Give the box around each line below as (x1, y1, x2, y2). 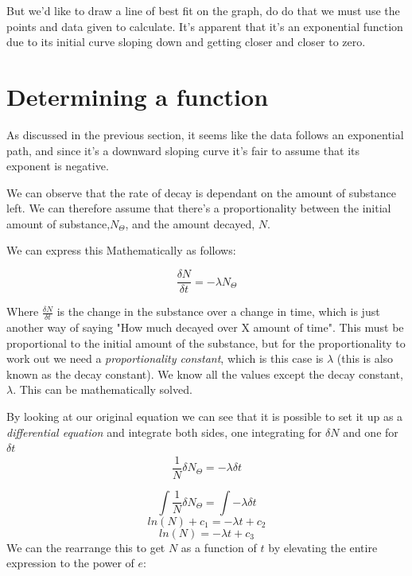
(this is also (336, 350, 394, 367)
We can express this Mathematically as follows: (6, 242, 236, 259)
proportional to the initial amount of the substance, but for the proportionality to (6, 334, 406, 351)
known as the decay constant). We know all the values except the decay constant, (6, 365, 403, 382)
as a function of (181, 539, 257, 555)
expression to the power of (6, 555, 134, 571)
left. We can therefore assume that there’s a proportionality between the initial (6, 200, 391, 216)
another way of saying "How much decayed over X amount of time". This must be (6, 318, 404, 335)
